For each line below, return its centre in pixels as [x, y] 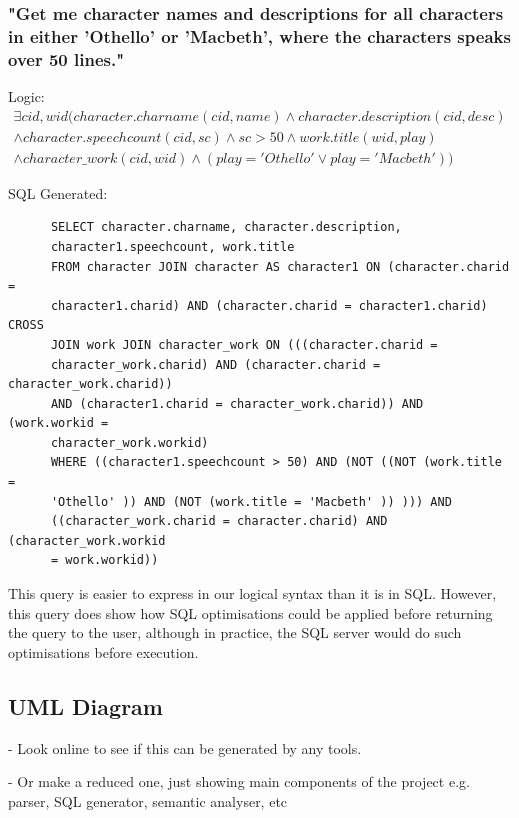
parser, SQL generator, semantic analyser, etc [148, 800]
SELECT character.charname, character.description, [226, 227]
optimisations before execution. [103, 651]
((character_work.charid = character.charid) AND [219, 521]
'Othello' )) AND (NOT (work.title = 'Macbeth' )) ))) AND [251, 501]
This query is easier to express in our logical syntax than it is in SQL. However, [252, 593]
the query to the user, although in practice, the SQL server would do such [235, 632]
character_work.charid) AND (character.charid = [215, 364]
